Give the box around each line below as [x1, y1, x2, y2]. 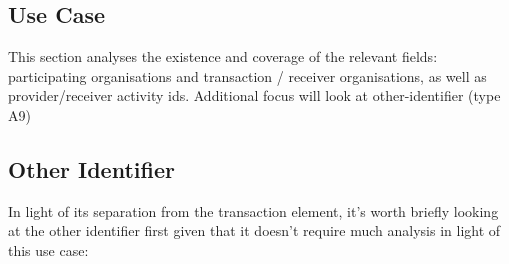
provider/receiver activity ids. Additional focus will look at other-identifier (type [8, 85, 501, 106]
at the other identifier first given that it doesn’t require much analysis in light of [8, 220, 501, 241]
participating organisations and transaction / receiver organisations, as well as [8, 65, 487, 86]
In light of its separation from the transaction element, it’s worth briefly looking [8, 200, 499, 221]
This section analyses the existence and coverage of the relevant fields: [8, 46, 438, 67]
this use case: [8, 239, 89, 260]
